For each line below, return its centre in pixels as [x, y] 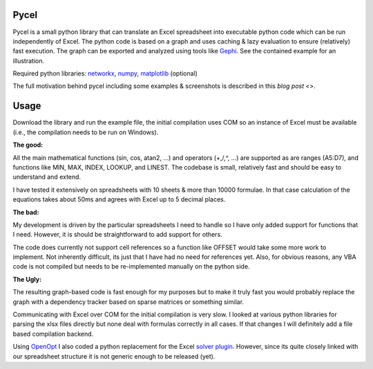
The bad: [26, 212]
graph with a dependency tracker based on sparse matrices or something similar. [128, 302]
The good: [28, 145]
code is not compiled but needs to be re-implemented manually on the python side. [131, 267]
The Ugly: [27, 279]
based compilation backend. [53, 334]
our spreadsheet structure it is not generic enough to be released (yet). [114, 356]
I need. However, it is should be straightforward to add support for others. [117, 235]
